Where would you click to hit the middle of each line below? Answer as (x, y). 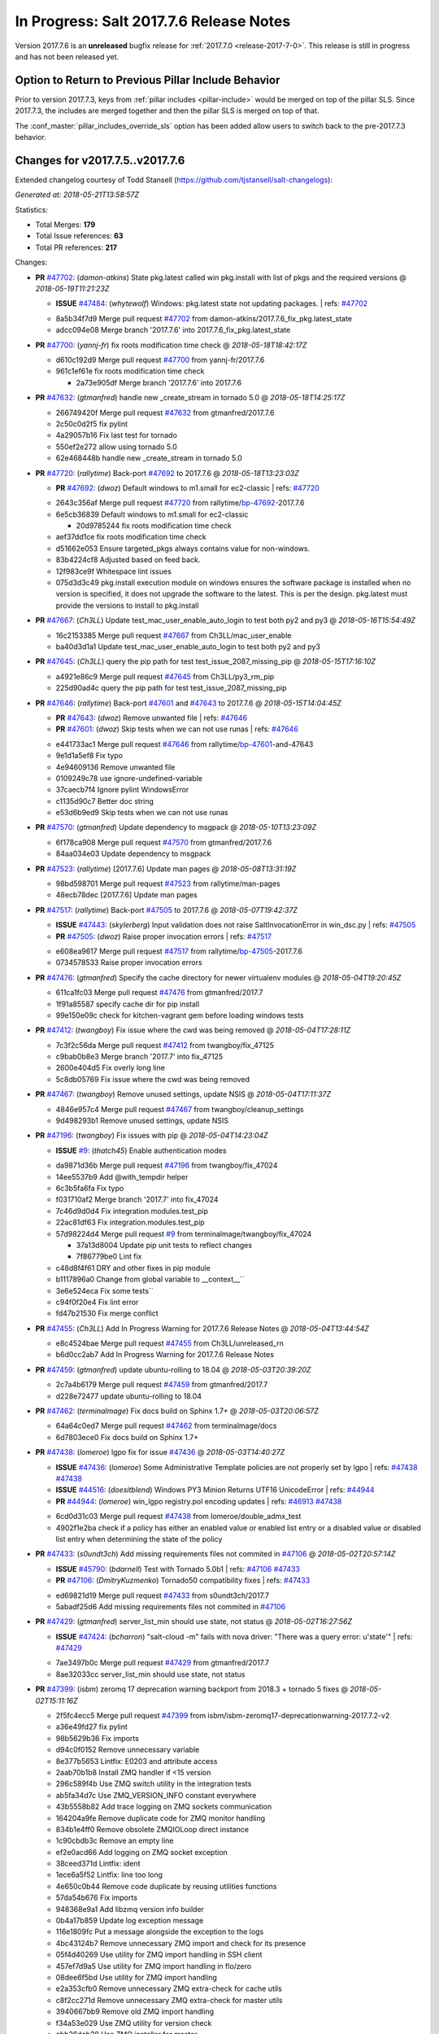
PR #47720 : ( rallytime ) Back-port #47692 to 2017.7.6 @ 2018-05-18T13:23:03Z (167, 473)
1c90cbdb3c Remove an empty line (115, 1841)
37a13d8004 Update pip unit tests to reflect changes (164, 1245)
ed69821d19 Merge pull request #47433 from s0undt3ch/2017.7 (163, 1595)
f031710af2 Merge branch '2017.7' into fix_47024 (137, 1199)
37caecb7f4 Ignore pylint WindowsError (122, 790)
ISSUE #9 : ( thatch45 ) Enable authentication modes (141, 1150)
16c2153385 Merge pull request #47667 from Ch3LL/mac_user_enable (174, 635)
